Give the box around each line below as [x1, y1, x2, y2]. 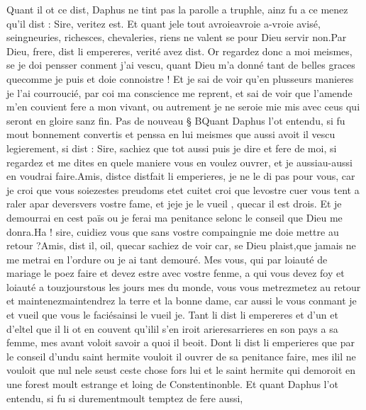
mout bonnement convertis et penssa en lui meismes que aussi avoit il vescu [6, 127, 335, 142]
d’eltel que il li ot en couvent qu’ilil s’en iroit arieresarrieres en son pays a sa [6, 321, 338, 336]
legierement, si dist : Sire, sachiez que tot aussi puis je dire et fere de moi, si [6, 140, 337, 155]
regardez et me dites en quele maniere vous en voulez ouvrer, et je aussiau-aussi [6, 154, 353, 169]
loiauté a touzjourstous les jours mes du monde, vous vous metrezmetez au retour [6, 279, 361, 294]
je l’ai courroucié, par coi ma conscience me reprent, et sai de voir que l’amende [6, 85, 353, 100]
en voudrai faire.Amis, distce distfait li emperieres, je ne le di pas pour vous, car [6, 169, 355, 183]
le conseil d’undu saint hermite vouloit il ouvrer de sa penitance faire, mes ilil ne [6, 348, 356, 363]
